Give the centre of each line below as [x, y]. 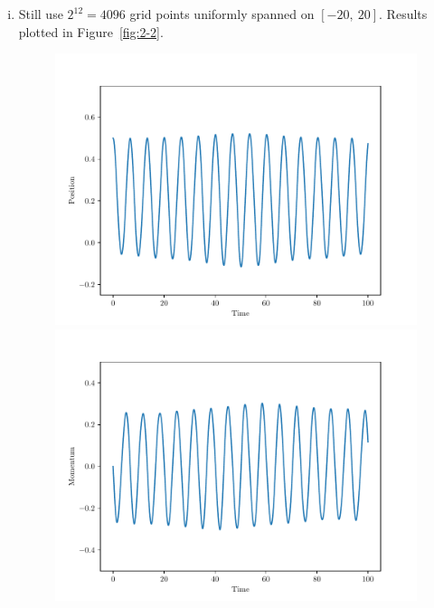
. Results [403, 14]
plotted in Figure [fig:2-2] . [91, 31]
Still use [41, 14]
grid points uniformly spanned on [222, 14]
